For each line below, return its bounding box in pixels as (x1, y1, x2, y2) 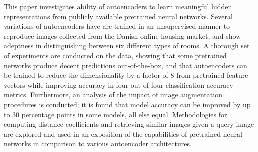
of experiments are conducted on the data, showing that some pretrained (4, 50, 227, 60)
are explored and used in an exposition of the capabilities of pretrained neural (4, 128, 242, 139)
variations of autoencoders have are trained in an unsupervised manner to (4, 21, 230, 31)
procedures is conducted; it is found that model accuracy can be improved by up (4, 99, 251, 109)
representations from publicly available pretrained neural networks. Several (4, 11, 233, 21)
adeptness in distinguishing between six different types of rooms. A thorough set (4, 40, 250, 51)
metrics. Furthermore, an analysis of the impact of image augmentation (4, 89, 222, 100)
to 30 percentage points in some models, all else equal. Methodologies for (4, 109, 227, 119)
